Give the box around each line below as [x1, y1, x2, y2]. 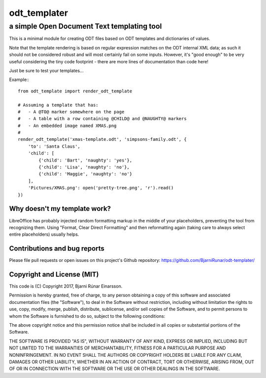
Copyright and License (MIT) [9, 270, 99, 279]
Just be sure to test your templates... [9, 67, 84, 74]
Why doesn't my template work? [9, 205, 111, 213]
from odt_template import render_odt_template [18, 88, 133, 94]
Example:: [9, 77, 30, 83]
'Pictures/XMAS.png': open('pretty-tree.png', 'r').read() [28, 185, 174, 191]
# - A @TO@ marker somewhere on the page [18, 109, 125, 115]
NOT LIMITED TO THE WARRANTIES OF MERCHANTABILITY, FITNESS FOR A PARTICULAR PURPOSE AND [9, 345, 226, 351]
